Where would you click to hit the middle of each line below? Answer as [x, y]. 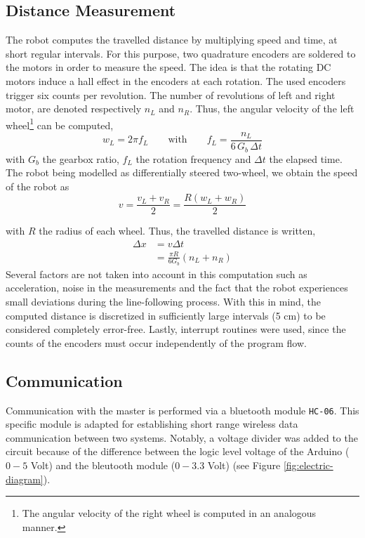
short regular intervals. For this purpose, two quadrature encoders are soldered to [181, 53]
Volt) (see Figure [244, 465]
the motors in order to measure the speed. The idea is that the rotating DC [168, 67]
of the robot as [38, 186]
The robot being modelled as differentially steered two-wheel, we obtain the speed [182, 172]
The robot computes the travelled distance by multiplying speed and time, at [172, 40]
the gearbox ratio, [81, 158]
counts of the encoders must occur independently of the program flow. [156, 342]
